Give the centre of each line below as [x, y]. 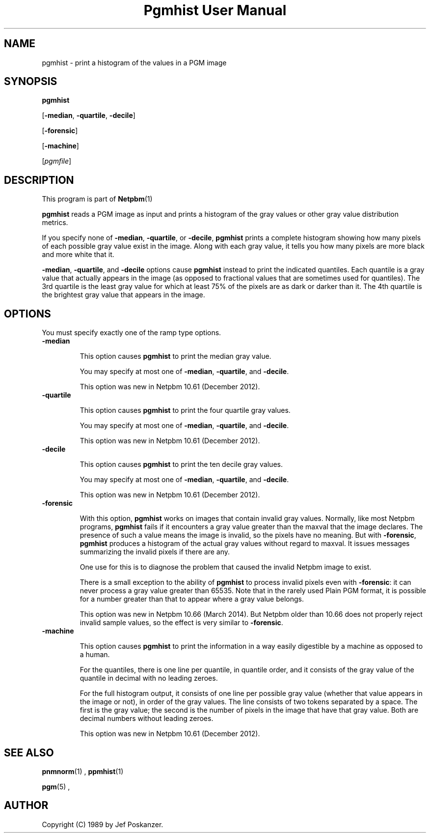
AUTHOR [26, 806]
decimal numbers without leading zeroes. [147, 719]
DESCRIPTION [39, 180]
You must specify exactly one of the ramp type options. [132, 333]
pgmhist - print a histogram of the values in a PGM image [134, 62]
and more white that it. [78, 255]
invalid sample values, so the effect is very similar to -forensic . [181, 623]
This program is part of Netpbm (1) [97, 199]
